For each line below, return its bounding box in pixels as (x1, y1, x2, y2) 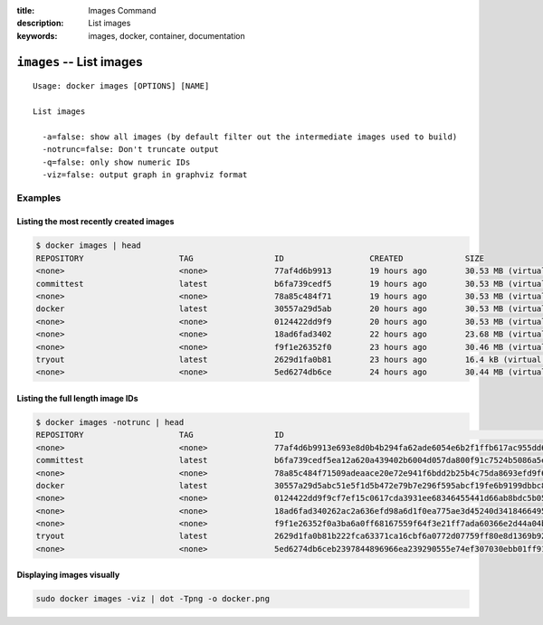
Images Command (88, 5, 157, 15)
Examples (16, 191, 62, 204)
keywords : (16, 30, 58, 41)
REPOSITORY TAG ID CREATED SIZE (35, 253, 484, 263)
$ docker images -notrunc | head (35, 417, 185, 427)
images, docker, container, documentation (88, 30, 245, 41)
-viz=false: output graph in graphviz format (42, 169, 248, 180)
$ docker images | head (35, 241, 142, 251)
